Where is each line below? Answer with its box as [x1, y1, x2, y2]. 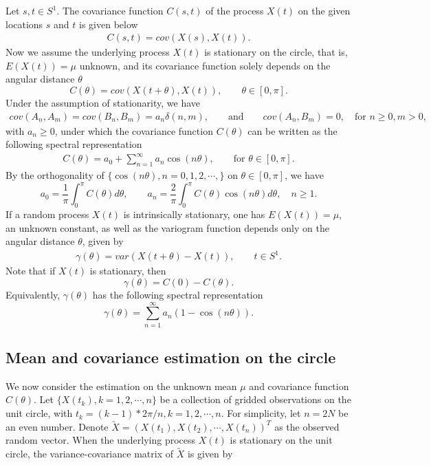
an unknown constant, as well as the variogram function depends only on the [5, 220, 329, 235]
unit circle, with [5, 406, 73, 420]
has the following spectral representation [92, 287, 263, 301]
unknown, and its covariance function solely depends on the [79, 58, 331, 72]
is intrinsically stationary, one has [123, 207, 265, 221]
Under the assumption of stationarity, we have [5, 96, 201, 109]
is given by [187, 446, 233, 460]
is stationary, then [89, 263, 166, 278]
